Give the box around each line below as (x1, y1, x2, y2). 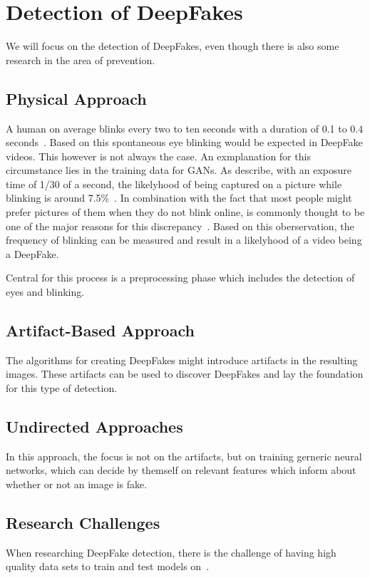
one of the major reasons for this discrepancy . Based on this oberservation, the (6, 218, 354, 233)
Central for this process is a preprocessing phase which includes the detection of (6, 270, 355, 285)
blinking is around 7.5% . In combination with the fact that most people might (6, 190, 352, 205)
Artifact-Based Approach (6, 319, 195, 341)
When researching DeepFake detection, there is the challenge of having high (6, 545, 336, 559)
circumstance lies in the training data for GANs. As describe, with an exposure (6, 162, 351, 177)
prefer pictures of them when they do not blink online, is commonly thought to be (6, 205, 365, 220)
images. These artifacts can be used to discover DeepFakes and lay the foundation (6, 366, 364, 381)
